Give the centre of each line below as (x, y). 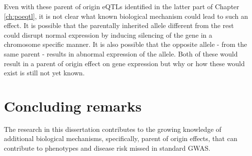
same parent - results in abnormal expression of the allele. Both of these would (121, 53)
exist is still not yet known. (44, 73)
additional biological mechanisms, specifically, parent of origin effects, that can (121, 138)
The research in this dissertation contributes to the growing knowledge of (113, 129)
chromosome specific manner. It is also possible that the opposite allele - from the (126, 44)
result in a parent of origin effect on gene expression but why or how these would (124, 63)
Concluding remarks (73, 106)
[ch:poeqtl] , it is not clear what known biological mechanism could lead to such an (126, 16)
